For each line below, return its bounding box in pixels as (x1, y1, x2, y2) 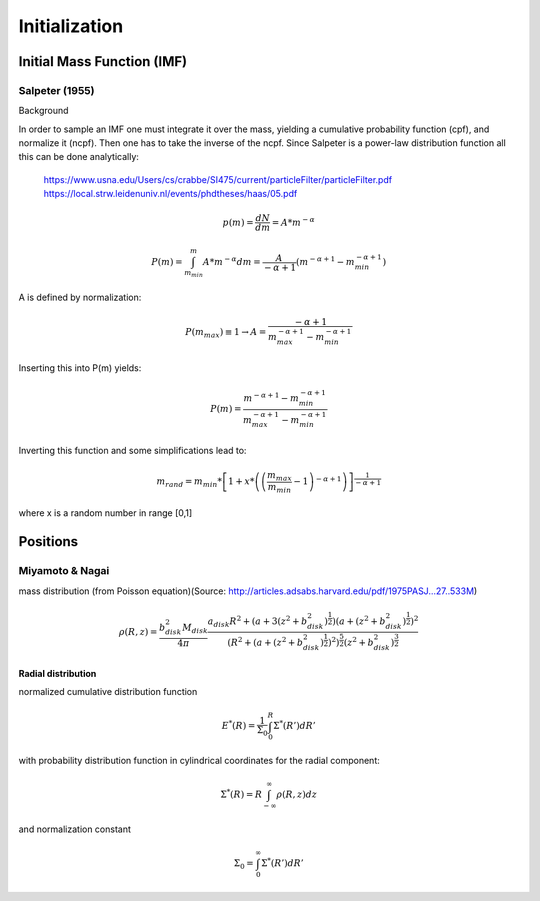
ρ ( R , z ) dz (276, 789, 318, 800)
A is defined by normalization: (18, 291, 142, 304)
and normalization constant (18, 823, 132, 835)
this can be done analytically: (18, 151, 140, 163)
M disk (181, 621, 209, 635)
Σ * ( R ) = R (220, 787, 263, 800)
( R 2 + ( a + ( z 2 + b (227, 635, 304, 649)
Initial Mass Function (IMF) (18, 53, 188, 70)
